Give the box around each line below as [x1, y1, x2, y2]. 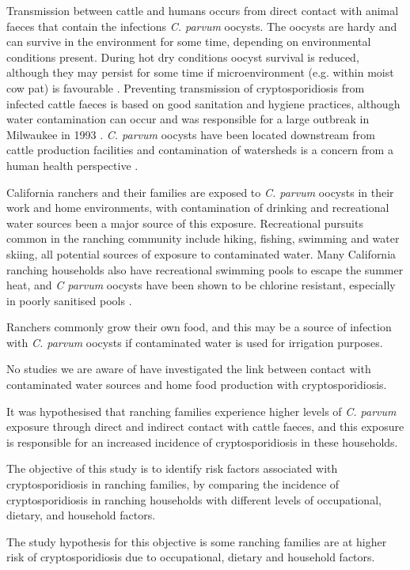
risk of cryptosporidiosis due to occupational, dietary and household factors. [6, 549, 375, 565]
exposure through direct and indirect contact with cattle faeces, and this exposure [6, 418, 404, 435]
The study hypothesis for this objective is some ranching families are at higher [6, 533, 387, 549]
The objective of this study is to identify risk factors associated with [6, 460, 338, 477]
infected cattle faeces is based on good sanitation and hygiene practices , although [6, 95, 401, 111]
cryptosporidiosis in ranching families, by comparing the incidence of [6, 476, 340, 493]
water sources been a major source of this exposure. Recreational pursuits [6, 214, 363, 231]
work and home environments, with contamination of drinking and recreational [6, 199, 389, 216]
